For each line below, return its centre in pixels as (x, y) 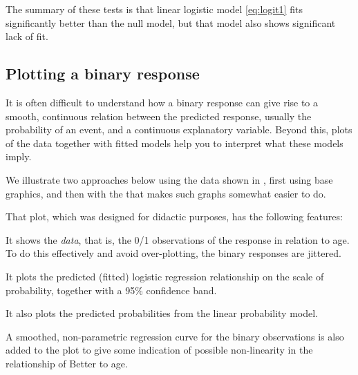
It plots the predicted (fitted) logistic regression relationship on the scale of (165, 276)
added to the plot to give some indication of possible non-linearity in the (159, 350)
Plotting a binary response (103, 74)
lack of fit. (27, 36)
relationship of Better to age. (67, 363)
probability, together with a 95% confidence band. (111, 290)
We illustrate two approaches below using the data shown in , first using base (169, 179)
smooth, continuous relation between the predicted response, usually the (159, 116)
